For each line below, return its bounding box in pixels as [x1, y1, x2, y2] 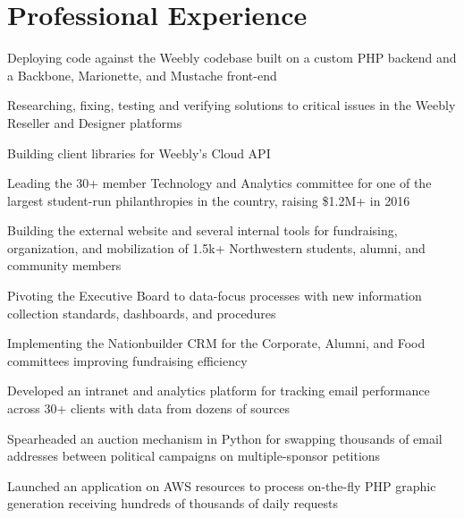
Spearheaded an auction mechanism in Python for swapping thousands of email [7, 429, 443, 447]
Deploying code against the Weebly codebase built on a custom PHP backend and [7, 48, 457, 67]
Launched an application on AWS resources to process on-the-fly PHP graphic [7, 476, 436, 495]
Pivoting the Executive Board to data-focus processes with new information [7, 286, 422, 305]
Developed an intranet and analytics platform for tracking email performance [7, 381, 430, 400]
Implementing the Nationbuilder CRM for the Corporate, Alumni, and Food [7, 334, 426, 352]
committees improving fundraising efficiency [7, 351, 248, 369]
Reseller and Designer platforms [7, 113, 182, 132]
